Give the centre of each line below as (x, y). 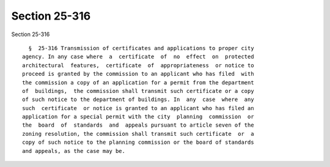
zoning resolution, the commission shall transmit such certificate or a (138, 134)
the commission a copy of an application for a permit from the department (138, 82)
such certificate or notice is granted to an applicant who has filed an (138, 108)
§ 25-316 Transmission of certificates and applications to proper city (141, 48)
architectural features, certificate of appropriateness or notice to (138, 65)
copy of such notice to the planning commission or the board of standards (138, 143)
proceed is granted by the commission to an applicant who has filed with (138, 74)
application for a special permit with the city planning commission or (138, 117)
